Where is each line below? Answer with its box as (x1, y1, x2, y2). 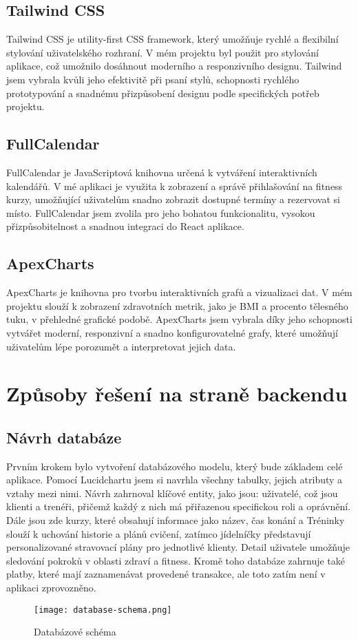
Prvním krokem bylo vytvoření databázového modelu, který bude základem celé (6, 459, 343, 473)
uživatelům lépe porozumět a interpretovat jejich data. (6, 339, 236, 353)
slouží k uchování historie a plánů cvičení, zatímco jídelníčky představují (6, 526, 311, 540)
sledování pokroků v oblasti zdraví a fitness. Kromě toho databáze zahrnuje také (6, 553, 346, 567)
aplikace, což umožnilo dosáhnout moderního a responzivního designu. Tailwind (6, 59, 342, 73)
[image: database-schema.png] (34, 605, 172, 615)
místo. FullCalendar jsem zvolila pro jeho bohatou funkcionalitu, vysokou (6, 205, 315, 220)
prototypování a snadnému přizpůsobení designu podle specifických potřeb (6, 85, 319, 100)
